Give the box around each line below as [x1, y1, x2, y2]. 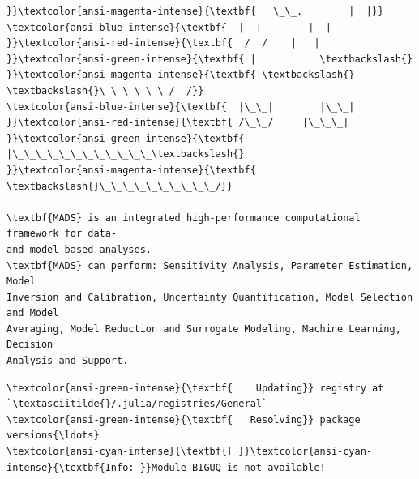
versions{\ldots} [6, 430, 100, 442]
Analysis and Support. [6, 355, 129, 367]
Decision [6, 339, 53, 351]
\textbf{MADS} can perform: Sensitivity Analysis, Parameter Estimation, [6, 259, 413, 272]
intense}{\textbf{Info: [6, 461, 135, 473]
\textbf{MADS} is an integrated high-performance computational [6, 212, 361, 224]
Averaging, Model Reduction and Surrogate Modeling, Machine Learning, [6, 323, 401, 335]
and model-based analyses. [6, 243, 152, 255]
